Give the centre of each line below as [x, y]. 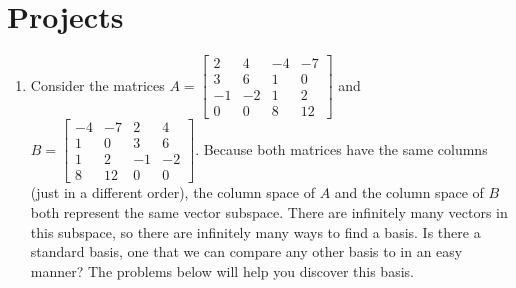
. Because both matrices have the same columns [341, 148]
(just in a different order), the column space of [172, 192]
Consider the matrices [97, 84]
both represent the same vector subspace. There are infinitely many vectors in [269, 211]
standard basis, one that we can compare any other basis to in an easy [246, 251]
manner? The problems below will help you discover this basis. [222, 270]
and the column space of [409, 192]
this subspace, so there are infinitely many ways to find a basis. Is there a [255, 231]
